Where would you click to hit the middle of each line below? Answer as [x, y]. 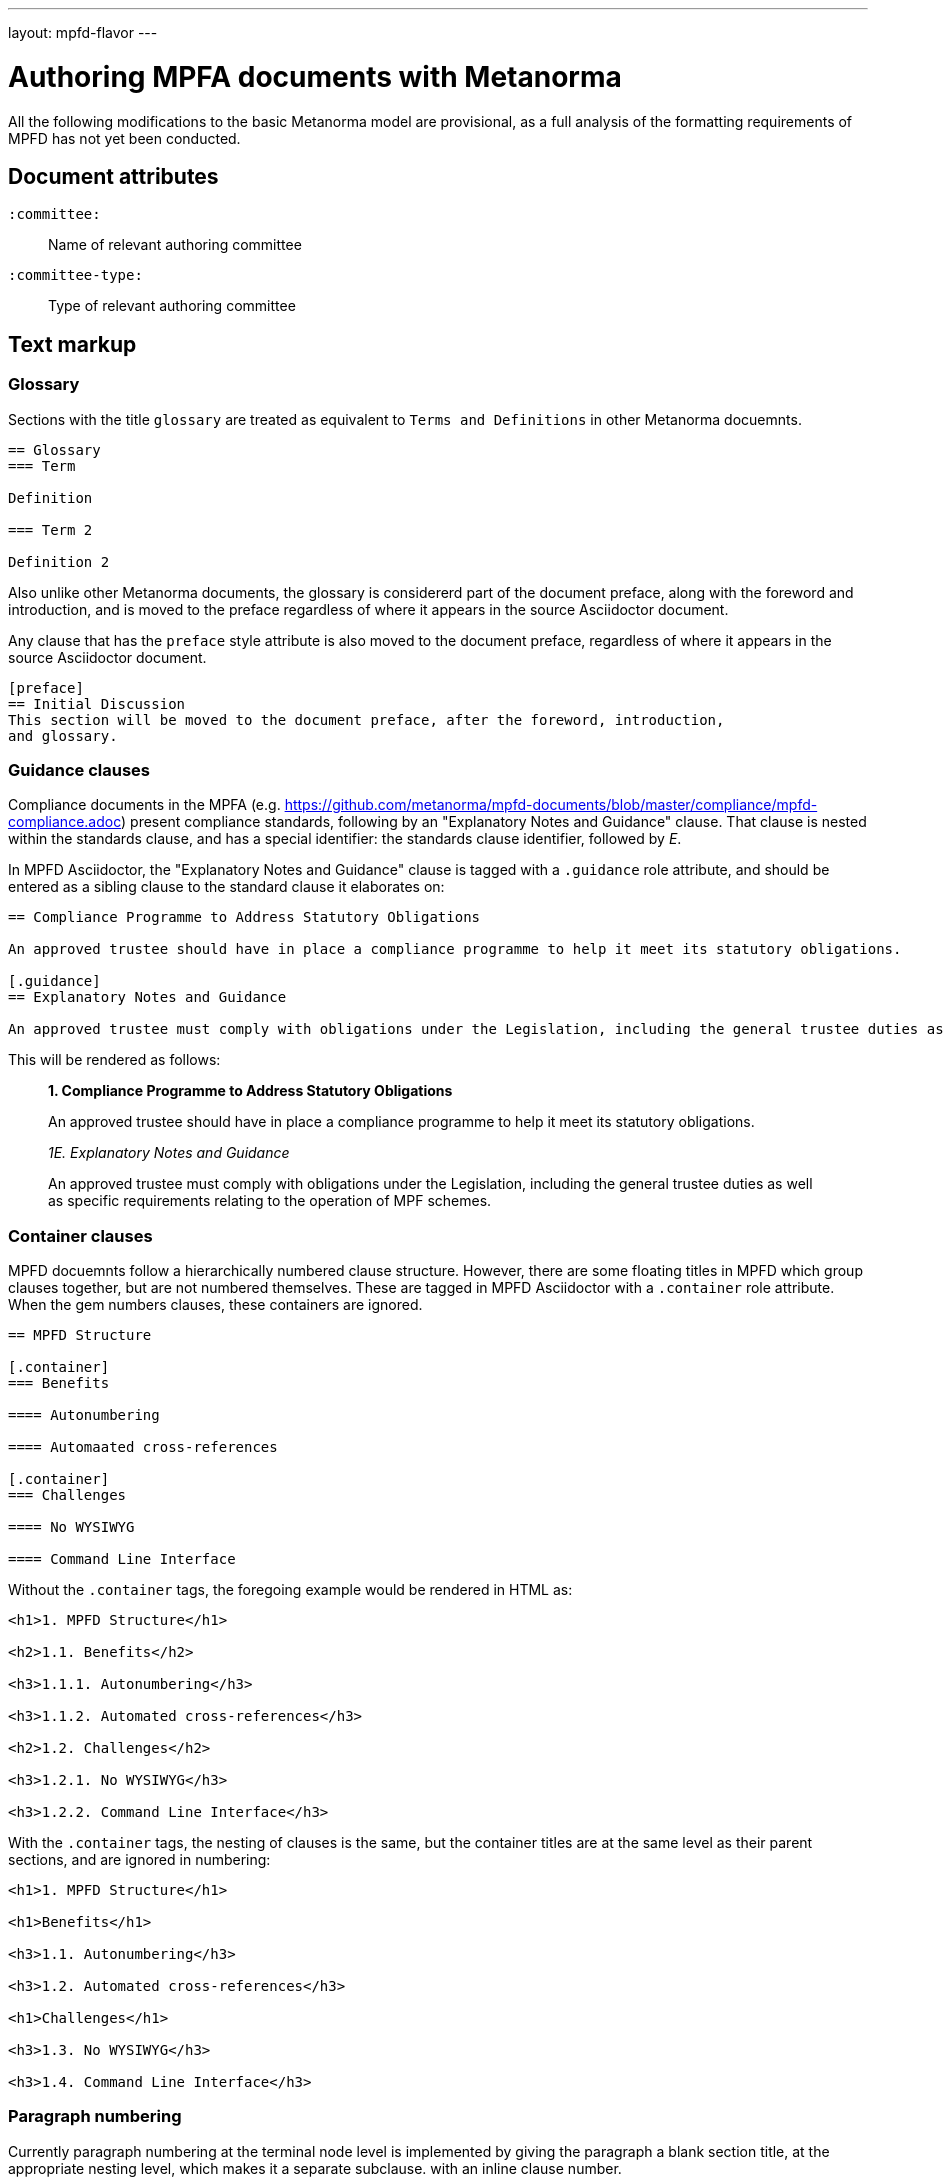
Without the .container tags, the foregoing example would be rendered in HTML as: [290, 1590]
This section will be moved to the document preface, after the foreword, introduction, [366, 719]
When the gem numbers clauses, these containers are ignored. [215, 1305]
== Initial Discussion [97, 703]
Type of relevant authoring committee [172, 306]
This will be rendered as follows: [114, 1060]
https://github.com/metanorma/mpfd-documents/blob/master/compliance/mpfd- [551, 805]
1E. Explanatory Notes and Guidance [169, 1153]
